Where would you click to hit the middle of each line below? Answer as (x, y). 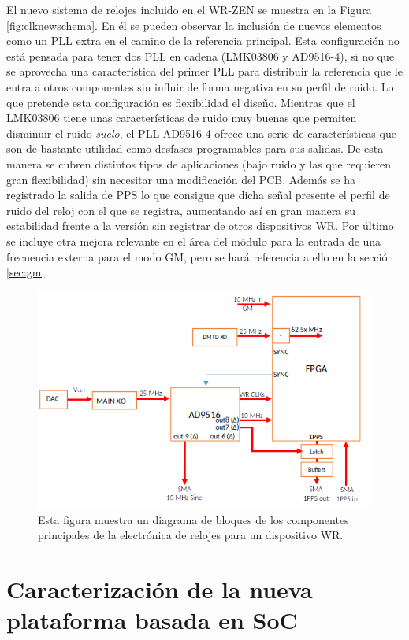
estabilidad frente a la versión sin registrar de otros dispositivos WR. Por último (200, 226)
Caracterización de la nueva (160, 589)
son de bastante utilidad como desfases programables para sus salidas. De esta (195, 148)
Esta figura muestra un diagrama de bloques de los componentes (193, 519)
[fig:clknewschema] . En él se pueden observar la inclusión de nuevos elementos (194, 25)
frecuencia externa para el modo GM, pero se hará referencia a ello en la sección (200, 256)
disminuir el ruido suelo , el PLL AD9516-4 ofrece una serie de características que (201, 133)
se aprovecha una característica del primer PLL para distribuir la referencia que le (204, 71)
